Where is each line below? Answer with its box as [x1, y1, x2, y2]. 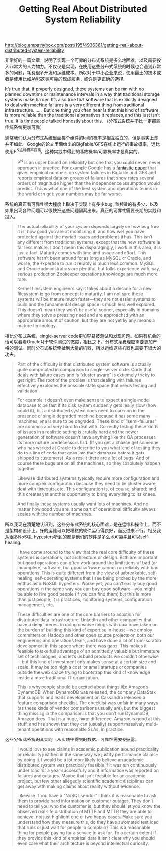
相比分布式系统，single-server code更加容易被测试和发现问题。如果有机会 [5, 333, 157, 339]
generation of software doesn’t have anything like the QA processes [17, 434, 156, 440]
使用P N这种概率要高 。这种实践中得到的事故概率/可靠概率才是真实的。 [5, 148, 142, 154]
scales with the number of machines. [17, 511, 93, 517]
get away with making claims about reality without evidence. [17, 783, 141, 789]
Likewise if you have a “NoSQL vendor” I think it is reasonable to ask [17, 793, 157, 798]
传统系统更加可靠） [5, 124, 44, 130]
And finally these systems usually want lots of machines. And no [17, 501, 149, 507]
